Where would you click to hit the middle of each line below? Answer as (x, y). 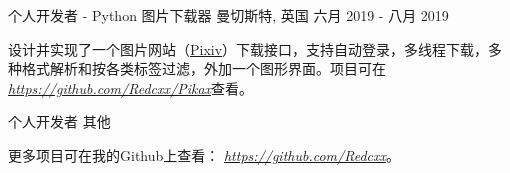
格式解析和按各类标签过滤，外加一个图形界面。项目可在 (203, 68)
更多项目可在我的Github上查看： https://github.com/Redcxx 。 (204, 154)
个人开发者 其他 (59, 121)
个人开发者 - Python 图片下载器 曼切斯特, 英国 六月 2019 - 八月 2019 (228, 15)
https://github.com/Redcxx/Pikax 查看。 (131, 87)
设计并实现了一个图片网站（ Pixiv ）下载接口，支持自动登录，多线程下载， (248, 48)
